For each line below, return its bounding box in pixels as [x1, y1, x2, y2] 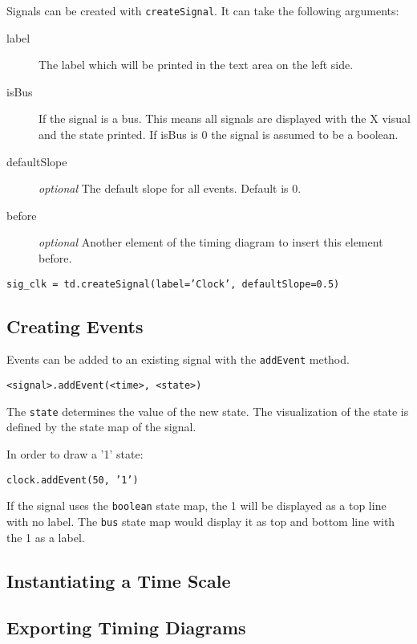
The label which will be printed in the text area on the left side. [38, 56, 354, 73]
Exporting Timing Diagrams [6, 615, 246, 640]
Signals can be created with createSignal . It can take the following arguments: [6, 2, 399, 18]
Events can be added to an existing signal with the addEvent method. [6, 351, 350, 368]
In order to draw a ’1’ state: [6, 446, 144, 463]
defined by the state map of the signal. [6, 418, 196, 435]
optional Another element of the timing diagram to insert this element [38, 234, 383, 251]
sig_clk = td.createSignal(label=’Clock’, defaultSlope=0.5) [6, 278, 340, 290]
